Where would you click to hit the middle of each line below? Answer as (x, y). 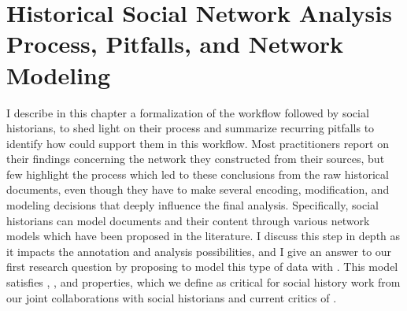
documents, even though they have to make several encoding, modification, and (198, 189)
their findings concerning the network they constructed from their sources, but (196, 159)
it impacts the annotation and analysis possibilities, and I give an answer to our (199, 251)
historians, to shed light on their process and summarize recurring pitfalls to (191, 128)
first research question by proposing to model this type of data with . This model (202, 267)
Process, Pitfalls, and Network (175, 44)
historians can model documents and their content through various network (188, 220)
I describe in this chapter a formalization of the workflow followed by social (188, 112)
